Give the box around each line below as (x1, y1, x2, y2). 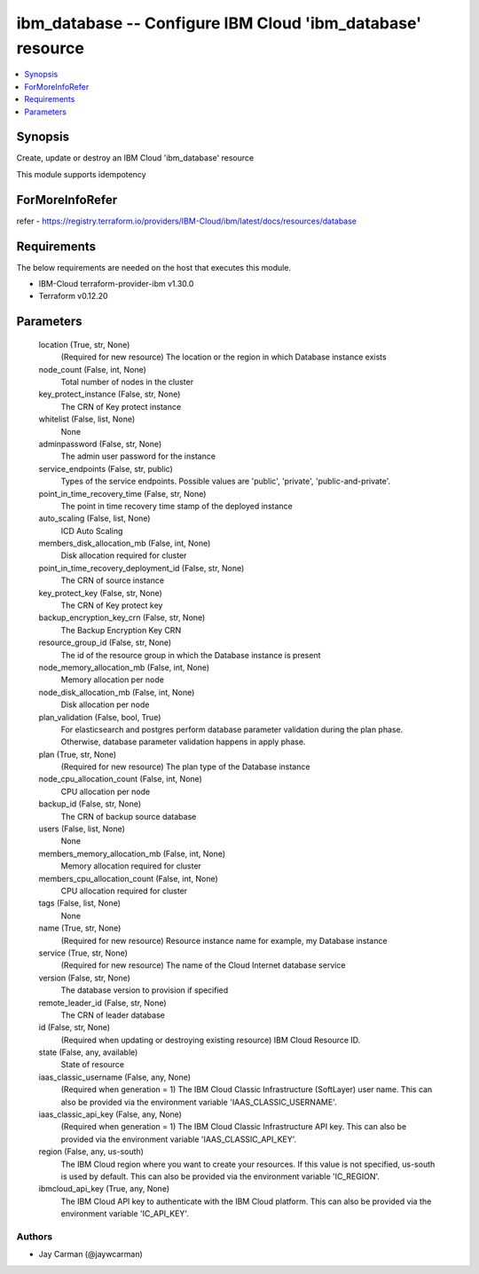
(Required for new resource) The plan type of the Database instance (60, 761, 310, 772)
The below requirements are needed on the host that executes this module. (16, 262, 292, 272)
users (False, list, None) (38, 823, 126, 834)
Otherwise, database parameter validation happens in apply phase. (60, 736, 306, 747)
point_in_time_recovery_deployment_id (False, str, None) (38, 562, 245, 573)
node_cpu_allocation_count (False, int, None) (38, 774, 203, 784)
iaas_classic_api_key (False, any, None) (38, 1109, 182, 1120)
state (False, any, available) (38, 1047, 138, 1058)
